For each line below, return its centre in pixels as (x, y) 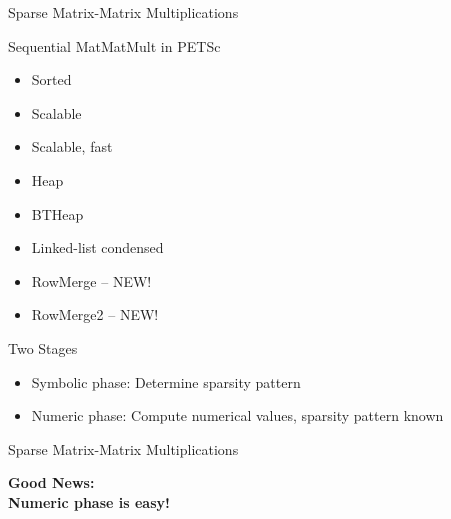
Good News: (51, 482)
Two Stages (43, 347)
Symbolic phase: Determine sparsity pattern (166, 381)
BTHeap (57, 213)
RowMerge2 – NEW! (95, 314)
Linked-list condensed (97, 247)
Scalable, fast (72, 146)
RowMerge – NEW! (91, 280)
